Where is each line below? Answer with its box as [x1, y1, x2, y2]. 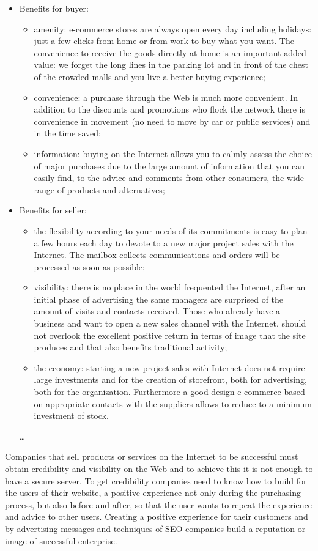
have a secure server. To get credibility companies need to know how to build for [5, 474, 307, 487]
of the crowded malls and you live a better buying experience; [34, 70, 265, 83]
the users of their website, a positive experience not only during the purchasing [5, 486, 301, 499]
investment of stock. [34, 409, 109, 422]
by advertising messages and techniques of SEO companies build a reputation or [5, 522, 306, 534]
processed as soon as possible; [34, 260, 145, 273]
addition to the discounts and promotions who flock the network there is [34, 103, 305, 116]
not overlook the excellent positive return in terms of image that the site [34, 328, 306, 341]
